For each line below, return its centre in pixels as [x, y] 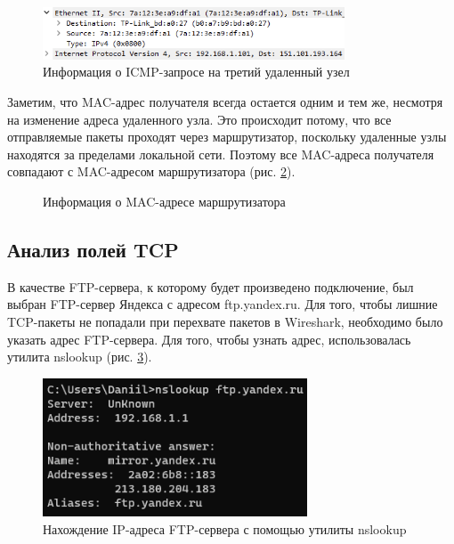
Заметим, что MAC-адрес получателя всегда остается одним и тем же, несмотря [225, 102]
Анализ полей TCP [93, 249]
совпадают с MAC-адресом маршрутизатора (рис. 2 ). [151, 171]
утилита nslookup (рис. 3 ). [80, 357]
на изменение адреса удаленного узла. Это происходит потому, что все [199, 119]
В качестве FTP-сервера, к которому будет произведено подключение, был [211, 286]
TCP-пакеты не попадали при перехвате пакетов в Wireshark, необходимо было [225, 321]
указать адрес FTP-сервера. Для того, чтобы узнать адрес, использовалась [209, 339]
